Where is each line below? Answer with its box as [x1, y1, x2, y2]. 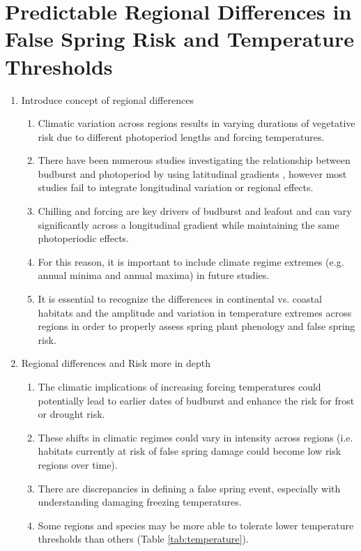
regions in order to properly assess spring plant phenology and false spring [38, 319, 355, 333]
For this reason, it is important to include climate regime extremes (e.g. [38, 254, 344, 269]
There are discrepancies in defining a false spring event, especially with [38, 481, 341, 495]
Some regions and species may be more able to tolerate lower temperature [38, 518, 354, 532]
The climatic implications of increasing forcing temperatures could [38, 379, 321, 393]
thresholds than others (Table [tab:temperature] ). [38, 531, 249, 546]
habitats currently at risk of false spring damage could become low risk [38, 444, 341, 458]
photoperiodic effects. [38, 231, 129, 246]
